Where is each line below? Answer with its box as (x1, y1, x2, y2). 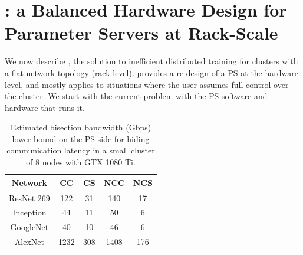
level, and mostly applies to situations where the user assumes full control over (5, 78, 289, 90)
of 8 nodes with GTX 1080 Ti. (26, 156, 136, 168)
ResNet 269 (9, 191, 50, 204)
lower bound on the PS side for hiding (12, 132, 150, 145)
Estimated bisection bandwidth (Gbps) (10, 121, 151, 133)
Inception (12, 206, 47, 218)
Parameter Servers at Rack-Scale (5, 21, 278, 45)
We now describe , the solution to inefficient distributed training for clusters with (5, 55, 298, 67)
